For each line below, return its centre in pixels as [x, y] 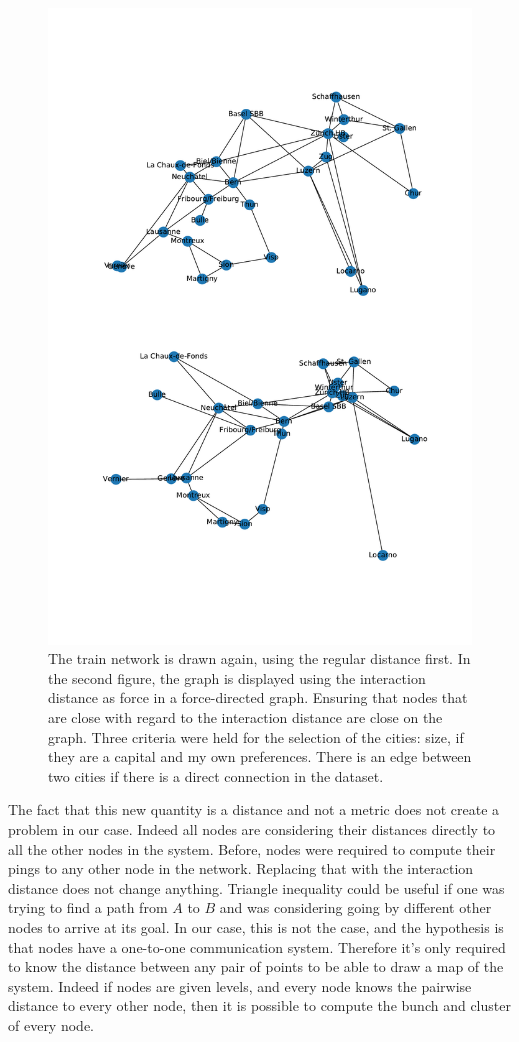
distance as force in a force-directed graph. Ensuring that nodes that [258, 697]
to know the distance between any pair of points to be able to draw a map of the [256, 966]
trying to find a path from [88, 907]
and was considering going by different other [355, 907]
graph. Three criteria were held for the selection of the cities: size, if [256, 736]
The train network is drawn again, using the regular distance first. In [259, 658]
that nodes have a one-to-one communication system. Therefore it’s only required [257, 946]
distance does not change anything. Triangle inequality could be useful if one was [256, 887]
